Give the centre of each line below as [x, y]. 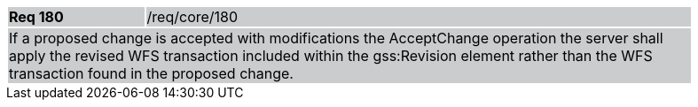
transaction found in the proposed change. [151, 73]
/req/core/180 [192, 17]
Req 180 [36, 17]
